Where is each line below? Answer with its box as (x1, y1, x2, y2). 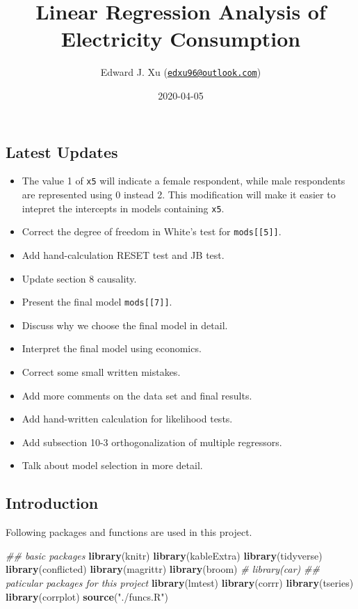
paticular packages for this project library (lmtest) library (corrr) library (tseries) (6, 575, 354, 590)
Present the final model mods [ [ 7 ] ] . (22, 294, 172, 309)
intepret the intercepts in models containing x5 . (22, 200, 225, 215)
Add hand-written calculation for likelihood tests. (22, 411, 233, 426)
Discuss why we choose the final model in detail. (22, 317, 228, 332)
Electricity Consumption (60, 24, 301, 53)
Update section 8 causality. (22, 271, 137, 285)
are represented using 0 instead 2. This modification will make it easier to (22, 187, 336, 202)
